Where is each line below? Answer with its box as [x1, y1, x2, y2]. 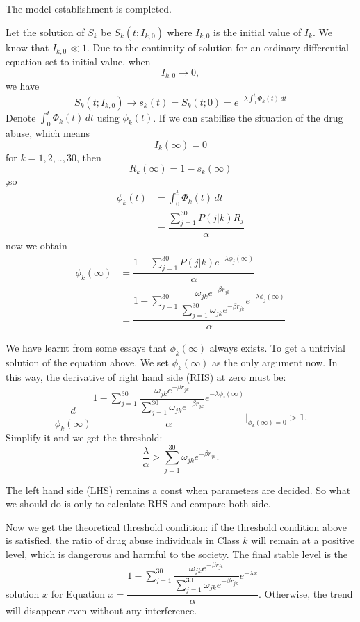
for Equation [51, 586, 105, 600]
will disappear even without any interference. [6, 603, 197, 618]
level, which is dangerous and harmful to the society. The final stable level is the [6, 547, 347, 562]
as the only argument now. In [212, 354, 338, 369]
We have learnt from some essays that [6, 341, 167, 355]
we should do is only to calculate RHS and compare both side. [6, 496, 271, 511]
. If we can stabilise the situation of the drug [153, 110, 343, 124]
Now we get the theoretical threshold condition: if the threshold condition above [6, 519, 347, 534]
